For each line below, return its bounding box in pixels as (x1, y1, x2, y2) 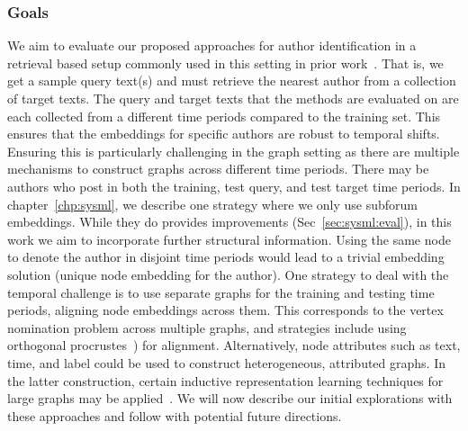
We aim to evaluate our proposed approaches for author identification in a (7, 36, 417, 55)
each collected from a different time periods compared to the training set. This (7, 106, 441, 125)
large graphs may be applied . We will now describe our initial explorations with (7, 389, 453, 408)
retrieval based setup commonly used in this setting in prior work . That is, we (7, 53, 444, 72)
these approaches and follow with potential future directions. (7, 406, 342, 425)
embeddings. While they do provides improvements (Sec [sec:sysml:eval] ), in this (7, 212, 452, 231)
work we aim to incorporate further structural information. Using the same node (7, 229, 451, 248)
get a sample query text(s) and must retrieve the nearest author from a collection (7, 71, 456, 90)
